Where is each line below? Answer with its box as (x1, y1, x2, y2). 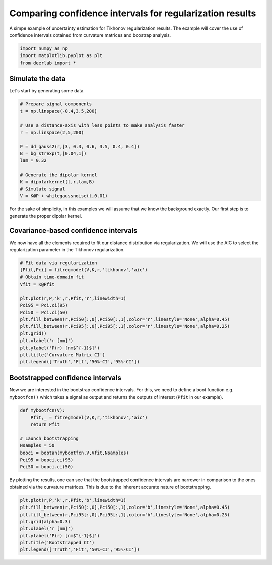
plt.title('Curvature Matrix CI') (20, 352, 105, 358)
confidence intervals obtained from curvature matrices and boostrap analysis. (9, 32, 171, 38)
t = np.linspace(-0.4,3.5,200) (20, 108, 98, 114)
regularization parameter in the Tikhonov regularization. (9, 246, 125, 252)
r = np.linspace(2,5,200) (20, 129, 84, 135)
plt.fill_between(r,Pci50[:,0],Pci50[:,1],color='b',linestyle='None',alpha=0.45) (20, 504, 230, 511)
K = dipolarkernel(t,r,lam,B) (20, 179, 95, 185)
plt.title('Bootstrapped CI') (20, 540, 95, 546)
